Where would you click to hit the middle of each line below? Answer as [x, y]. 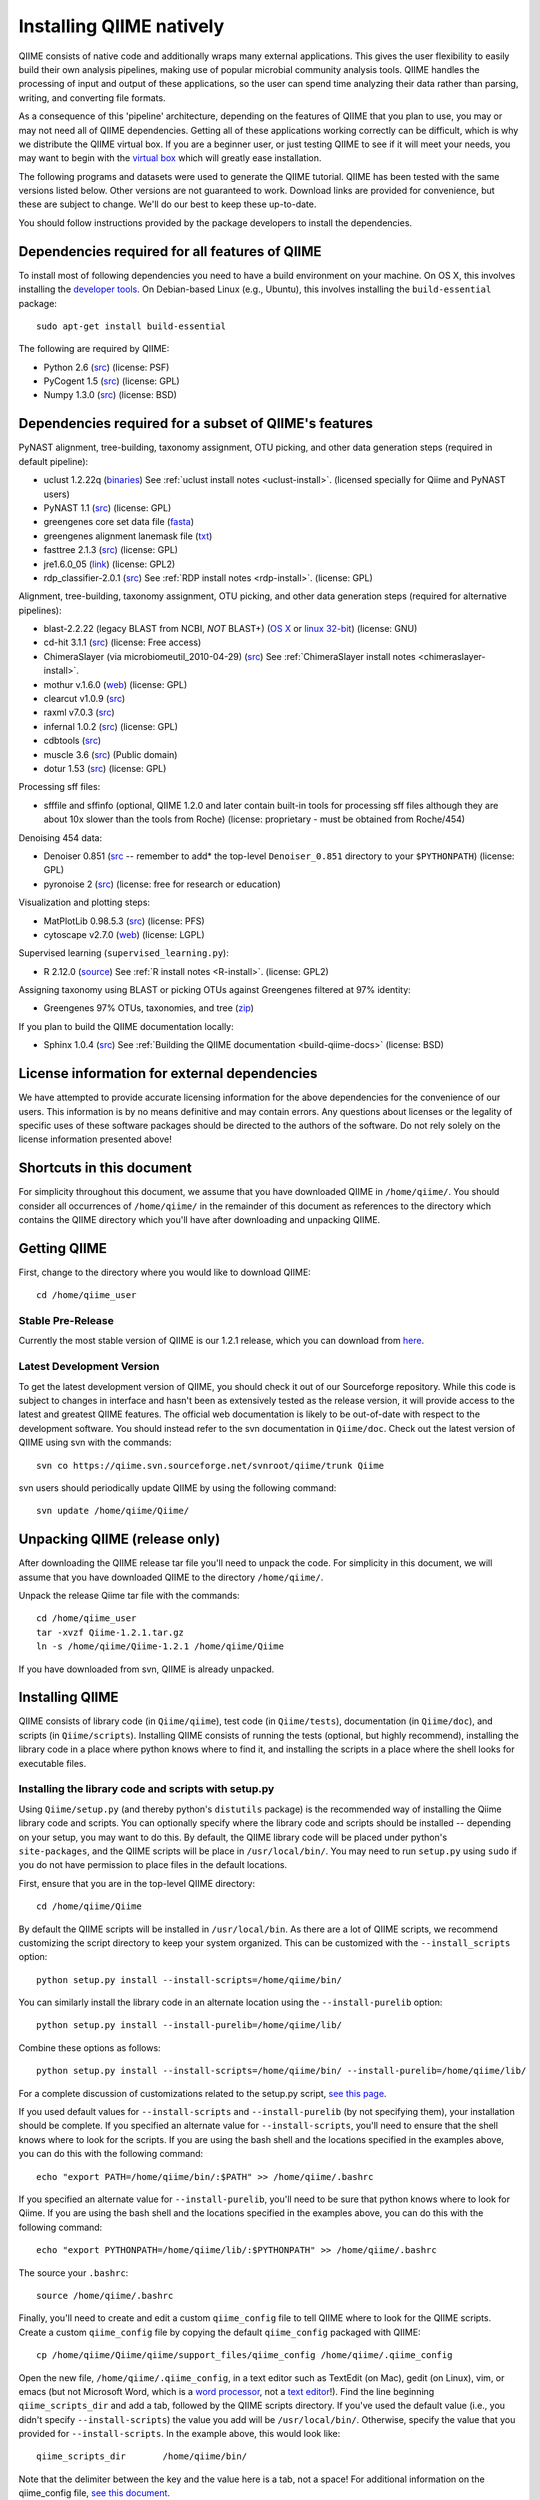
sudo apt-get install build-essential [131, 326]
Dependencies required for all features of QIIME [170, 251]
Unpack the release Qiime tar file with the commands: [129, 1595]
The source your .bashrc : [73, 2272]
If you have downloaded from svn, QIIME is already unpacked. [146, 1669]
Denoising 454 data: [60, 837]
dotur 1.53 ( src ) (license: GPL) [105, 768]
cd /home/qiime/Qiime [89, 1906]
